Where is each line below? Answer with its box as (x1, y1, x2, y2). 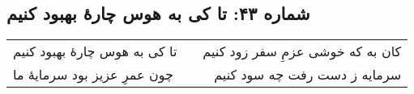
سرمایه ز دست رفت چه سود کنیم (214, 65, 402, 84)
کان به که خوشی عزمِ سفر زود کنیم (203, 42, 402, 61)
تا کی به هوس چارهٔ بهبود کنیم (13, 42, 177, 61)
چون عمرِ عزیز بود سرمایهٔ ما (13, 65, 173, 84)
